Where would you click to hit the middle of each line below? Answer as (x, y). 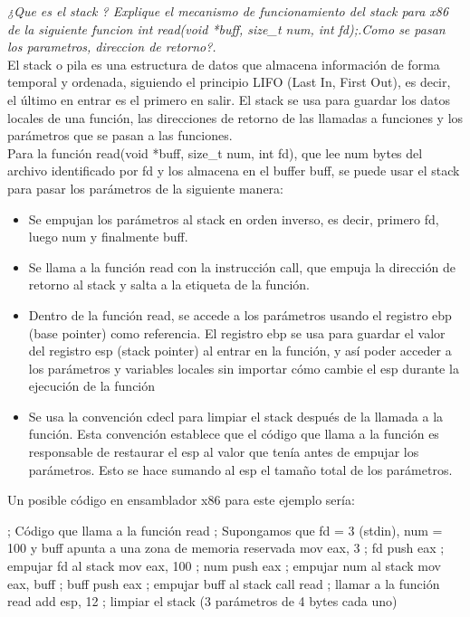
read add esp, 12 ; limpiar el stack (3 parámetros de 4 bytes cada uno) (202, 601)
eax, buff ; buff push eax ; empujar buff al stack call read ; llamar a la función (224, 583)
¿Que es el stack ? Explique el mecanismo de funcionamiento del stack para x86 (228, 11)
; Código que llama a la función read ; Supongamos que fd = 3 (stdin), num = (225, 530)
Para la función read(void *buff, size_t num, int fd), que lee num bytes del (215, 152)
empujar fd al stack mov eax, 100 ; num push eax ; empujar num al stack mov (224, 566)
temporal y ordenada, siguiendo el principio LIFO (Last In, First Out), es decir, (229, 82)
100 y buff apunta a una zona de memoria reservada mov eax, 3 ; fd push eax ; (226, 548)
